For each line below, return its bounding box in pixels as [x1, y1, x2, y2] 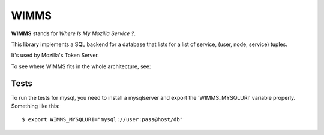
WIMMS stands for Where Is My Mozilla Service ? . [11, 30, 136, 37]
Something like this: [11, 102, 60, 110]
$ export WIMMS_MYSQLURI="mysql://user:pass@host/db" [22, 116, 183, 123]
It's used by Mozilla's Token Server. [11, 51, 99, 59]
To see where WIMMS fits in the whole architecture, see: [11, 63, 151, 70]
